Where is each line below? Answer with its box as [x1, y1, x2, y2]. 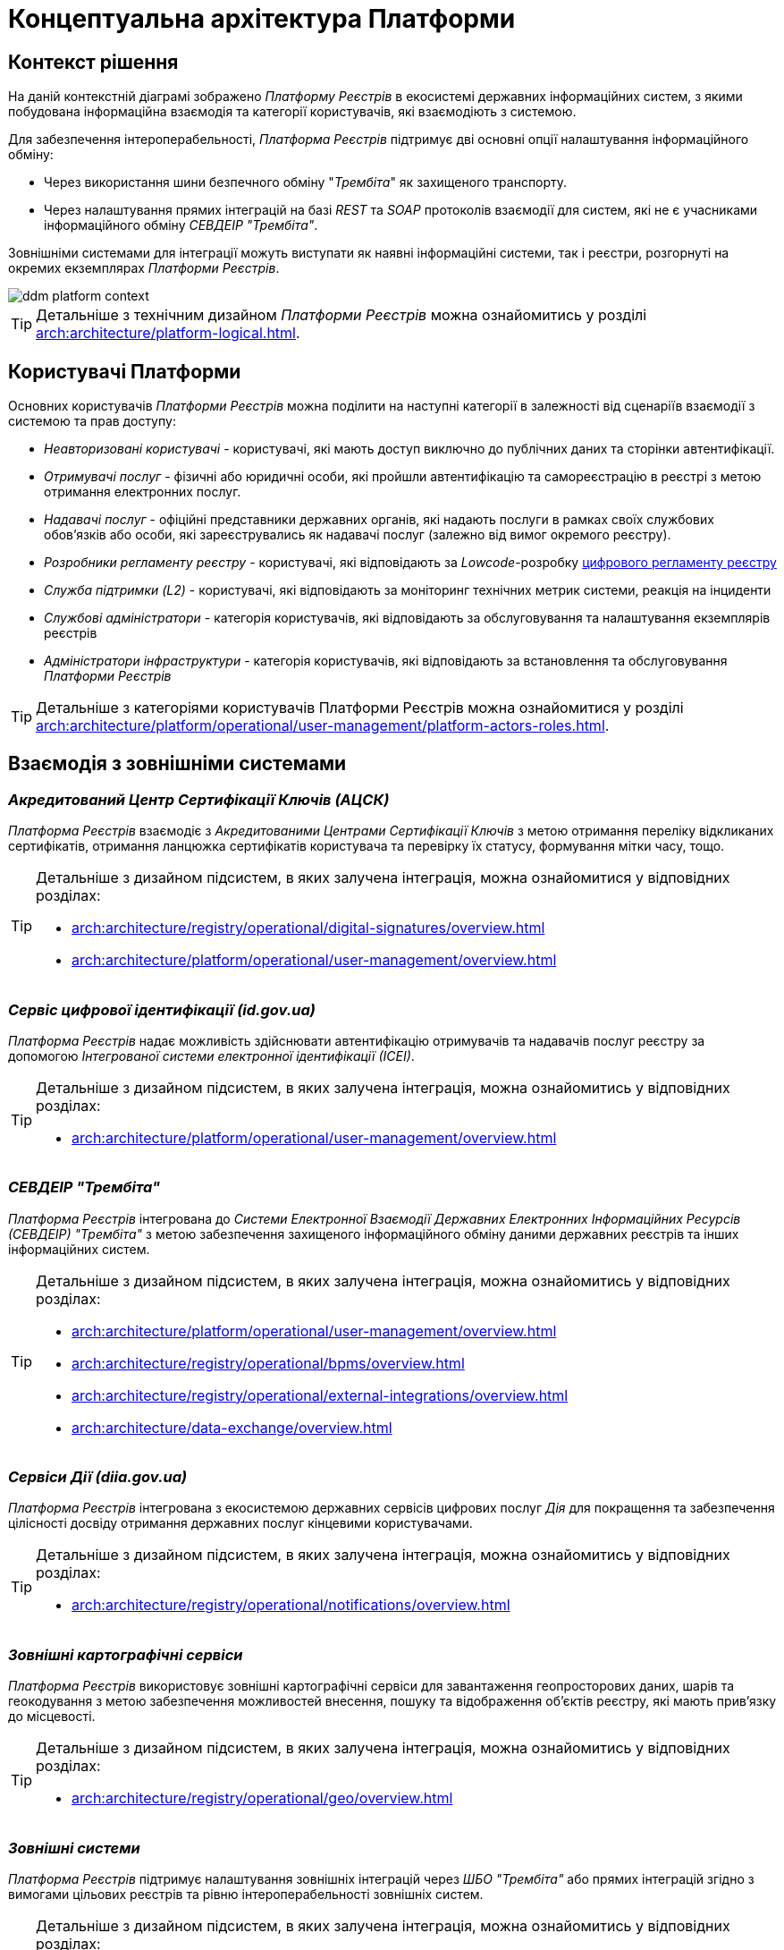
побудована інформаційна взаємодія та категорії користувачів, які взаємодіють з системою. [8, 104, 577, 120]
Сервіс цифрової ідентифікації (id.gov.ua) [8, 1000, 316, 1019]
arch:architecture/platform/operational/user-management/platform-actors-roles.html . [36, 716, 610, 735]
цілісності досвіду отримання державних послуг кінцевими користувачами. [8, 1515, 473, 1531]
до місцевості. [8, 1708, 96, 1725]
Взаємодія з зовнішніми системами [8, 752, 347, 776]
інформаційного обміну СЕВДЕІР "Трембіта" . [44, 217, 318, 233]
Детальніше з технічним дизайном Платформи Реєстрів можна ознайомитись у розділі [36, 306, 647, 325]
